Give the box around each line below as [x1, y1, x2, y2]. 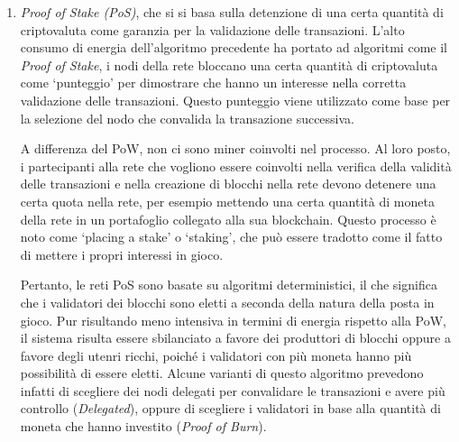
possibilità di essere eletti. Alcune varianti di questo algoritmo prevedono [20, 364, 424, 382]
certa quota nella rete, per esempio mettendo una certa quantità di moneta [20, 191, 435, 210]
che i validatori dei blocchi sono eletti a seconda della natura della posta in [20, 292, 435, 311]
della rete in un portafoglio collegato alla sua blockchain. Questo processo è [20, 209, 436, 228]
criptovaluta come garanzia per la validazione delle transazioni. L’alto [20, 20, 405, 39]
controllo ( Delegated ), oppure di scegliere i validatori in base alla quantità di [20, 399, 441, 418]
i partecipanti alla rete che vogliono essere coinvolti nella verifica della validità [20, 156, 452, 175]
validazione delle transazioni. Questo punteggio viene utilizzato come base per [20, 90, 451, 109]
